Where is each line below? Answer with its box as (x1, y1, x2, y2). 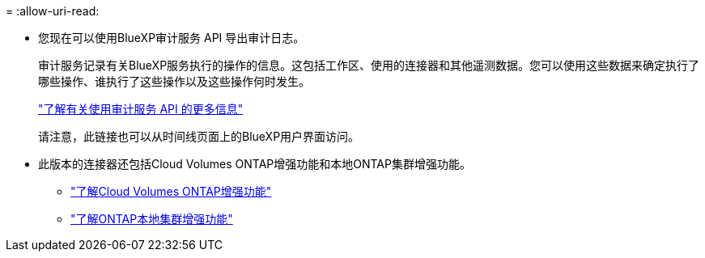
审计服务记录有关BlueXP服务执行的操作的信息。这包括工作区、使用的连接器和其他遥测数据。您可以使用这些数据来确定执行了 (38, 58, 700, 72)
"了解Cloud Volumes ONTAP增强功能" (70, 184, 272, 198)
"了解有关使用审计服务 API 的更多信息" (38, 102, 244, 116)
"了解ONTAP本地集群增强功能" (70, 212, 233, 226)
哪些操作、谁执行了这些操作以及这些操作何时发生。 (38, 74, 310, 88)
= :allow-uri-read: (6, 4, 100, 18)
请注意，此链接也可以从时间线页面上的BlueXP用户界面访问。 (38, 129, 360, 143)
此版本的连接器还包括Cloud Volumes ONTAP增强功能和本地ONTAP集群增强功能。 (38, 157, 471, 171)
